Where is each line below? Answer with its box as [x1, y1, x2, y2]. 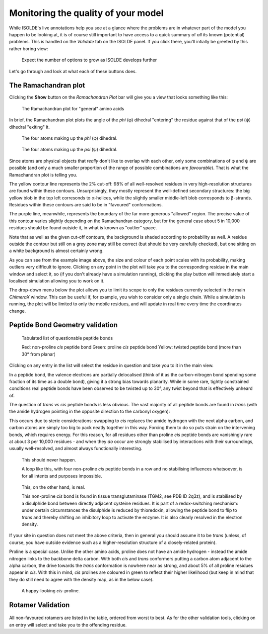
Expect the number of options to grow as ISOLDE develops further [21, 57, 157, 63]
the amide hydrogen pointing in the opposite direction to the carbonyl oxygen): [9, 408, 170, 415]
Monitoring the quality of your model [9, 7, 164, 18]
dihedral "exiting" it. [9, 124, 50, 130]
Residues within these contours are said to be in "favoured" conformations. [9, 202, 163, 208]
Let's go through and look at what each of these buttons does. [9, 68, 137, 74]
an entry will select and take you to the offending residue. [9, 622, 127, 628]
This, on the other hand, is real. [21, 484, 85, 490]
